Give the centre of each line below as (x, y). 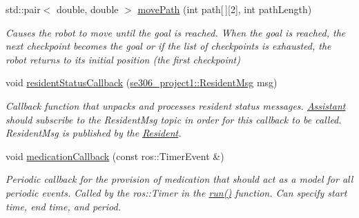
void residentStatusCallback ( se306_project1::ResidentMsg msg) (142, 82)
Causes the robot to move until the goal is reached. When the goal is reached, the (176, 32)
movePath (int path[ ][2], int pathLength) (225, 9)
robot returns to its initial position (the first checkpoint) (123, 59)
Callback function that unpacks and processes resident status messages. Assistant (176, 105)
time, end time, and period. (63, 206)
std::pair (23, 9)
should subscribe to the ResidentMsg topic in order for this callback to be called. (174, 119)
